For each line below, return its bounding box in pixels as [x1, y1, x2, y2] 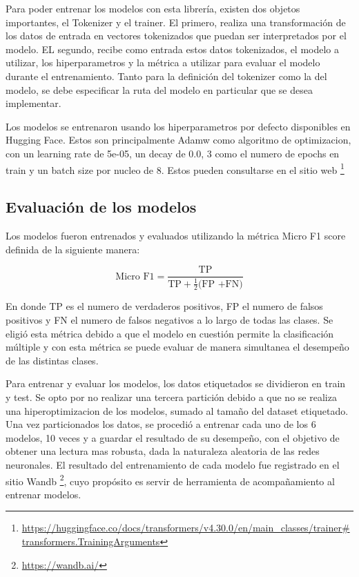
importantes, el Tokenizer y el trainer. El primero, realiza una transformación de [6, 14, 346, 29]
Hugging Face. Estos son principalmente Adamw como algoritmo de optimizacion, [6, 133, 351, 147]
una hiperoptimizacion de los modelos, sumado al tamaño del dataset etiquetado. [6, 403, 349, 418]
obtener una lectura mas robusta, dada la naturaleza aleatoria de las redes [6, 444, 320, 458]
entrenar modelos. [6, 487, 81, 501]
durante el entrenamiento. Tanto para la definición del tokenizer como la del [6, 68, 327, 83]
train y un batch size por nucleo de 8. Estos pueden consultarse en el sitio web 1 [6, 160, 345, 177]
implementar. [6, 96, 61, 110]
